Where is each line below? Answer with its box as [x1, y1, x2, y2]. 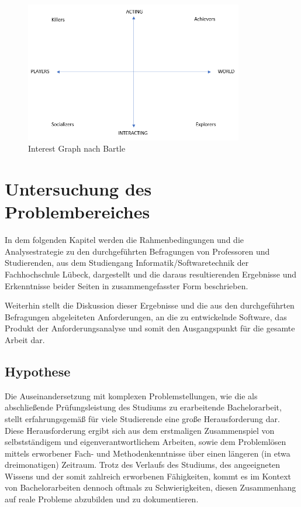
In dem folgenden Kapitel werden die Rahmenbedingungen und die [5, 234, 244, 246]
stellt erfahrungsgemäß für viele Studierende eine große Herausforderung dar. [5, 412, 280, 424]
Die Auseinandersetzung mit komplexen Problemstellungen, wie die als [5, 389, 258, 402]
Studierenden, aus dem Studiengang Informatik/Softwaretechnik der [5, 256, 249, 269]
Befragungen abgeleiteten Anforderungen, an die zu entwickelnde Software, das [5, 310, 287, 323]
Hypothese [5, 362, 71, 380]
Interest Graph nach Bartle [28, 142, 126, 155]
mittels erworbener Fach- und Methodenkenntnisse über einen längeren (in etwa [5, 447, 290, 459]
